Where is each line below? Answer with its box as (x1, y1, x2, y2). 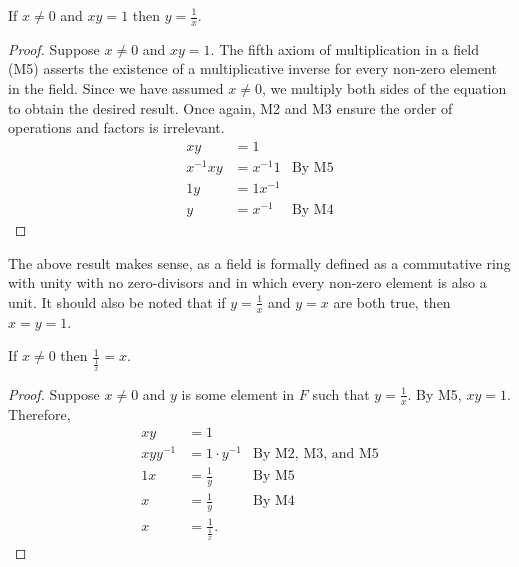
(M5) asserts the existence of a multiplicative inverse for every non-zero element (8, 58, 497, 79)
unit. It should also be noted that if (8, 291, 226, 312)
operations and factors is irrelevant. (8, 117, 225, 138)
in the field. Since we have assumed (8, 78, 224, 99)
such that (312, 383, 370, 404)
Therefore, (8, 403, 71, 424)
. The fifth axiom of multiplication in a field (210, 38, 479, 59)
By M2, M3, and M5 (253, 447, 379, 462)
